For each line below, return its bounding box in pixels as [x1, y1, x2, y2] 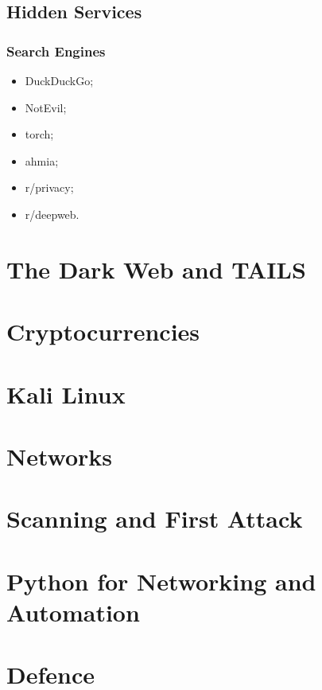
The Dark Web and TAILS [6, 252, 306, 285]
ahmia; [25, 152, 59, 169]
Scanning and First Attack [6, 502, 303, 535]
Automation [6, 595, 140, 628]
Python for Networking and [6, 564, 316, 597]
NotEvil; [25, 99, 67, 115]
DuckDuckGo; [25, 72, 94, 88]
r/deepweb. [25, 205, 80, 222]
